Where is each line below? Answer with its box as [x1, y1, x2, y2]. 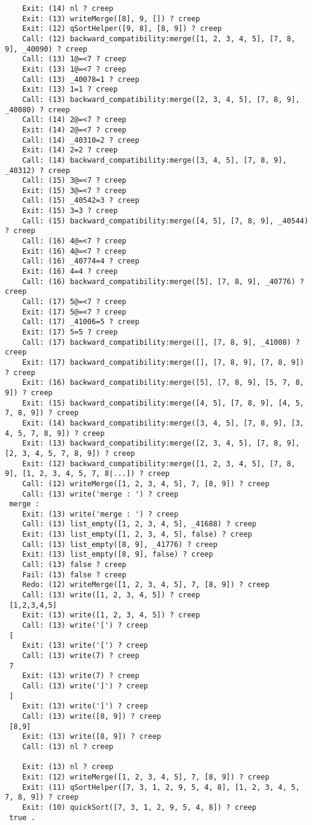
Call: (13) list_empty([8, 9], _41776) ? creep [22, 540, 217, 549]
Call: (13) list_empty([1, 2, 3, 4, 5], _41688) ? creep [22, 520, 257, 529]
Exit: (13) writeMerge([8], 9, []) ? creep [22, 14, 201, 23]
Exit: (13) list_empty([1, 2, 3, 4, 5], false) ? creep [22, 530, 253, 539]
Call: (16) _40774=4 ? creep [22, 257, 139, 266]
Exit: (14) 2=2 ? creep [22, 146, 118, 155]
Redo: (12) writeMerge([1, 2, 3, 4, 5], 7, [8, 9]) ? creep [22, 580, 270, 589]
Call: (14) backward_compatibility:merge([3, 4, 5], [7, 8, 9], [22, 155, 287, 165]
